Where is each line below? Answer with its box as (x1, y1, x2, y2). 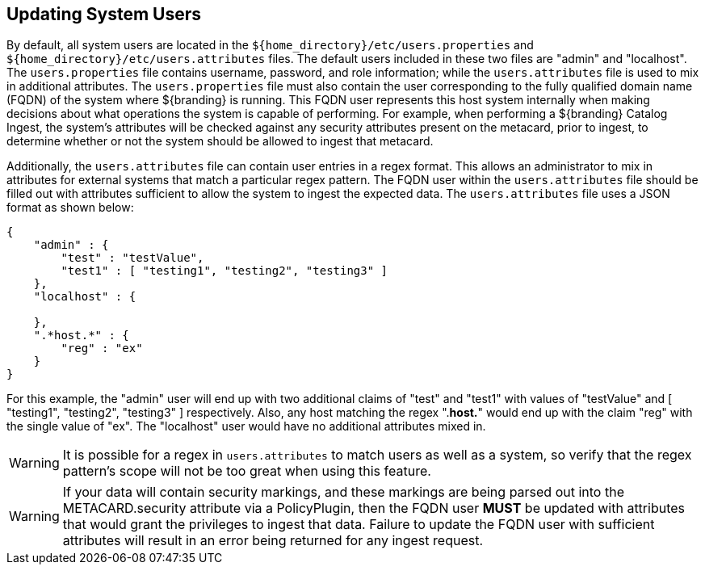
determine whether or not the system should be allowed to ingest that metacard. (6, 134, 434, 149)
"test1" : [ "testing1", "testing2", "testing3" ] (61, 264, 388, 278)
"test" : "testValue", (61, 251, 204, 265)
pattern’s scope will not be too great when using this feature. (62, 463, 431, 480)
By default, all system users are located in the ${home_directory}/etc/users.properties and (6, 38, 534, 52)
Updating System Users (6, 4, 201, 24)
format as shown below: (6, 200, 134, 215)
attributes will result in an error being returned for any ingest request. (62, 532, 483, 549)
